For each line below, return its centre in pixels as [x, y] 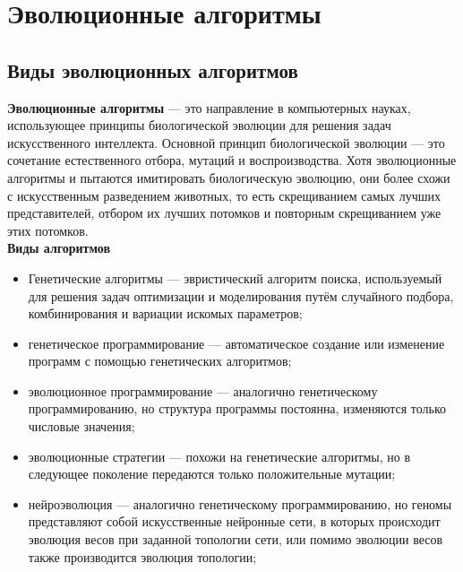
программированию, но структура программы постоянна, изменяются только [237, 408]
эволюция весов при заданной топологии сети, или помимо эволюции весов [236, 539]
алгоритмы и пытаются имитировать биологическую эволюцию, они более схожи [229, 177]
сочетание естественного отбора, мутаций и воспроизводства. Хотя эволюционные [232, 160]
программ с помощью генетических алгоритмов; [160, 361]
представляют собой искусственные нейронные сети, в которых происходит [234, 521]
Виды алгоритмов [59, 248]
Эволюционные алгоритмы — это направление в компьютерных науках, [209, 107]
